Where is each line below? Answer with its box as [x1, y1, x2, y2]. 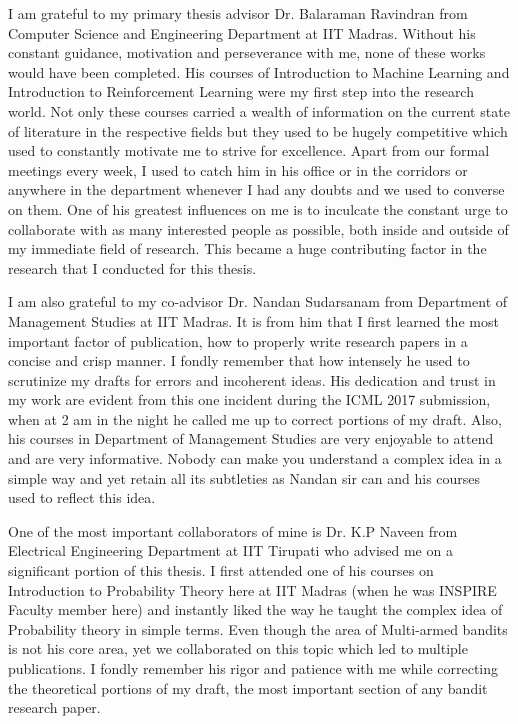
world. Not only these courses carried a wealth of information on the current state [8, 100, 510, 121]
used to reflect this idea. [8, 487, 156, 508]
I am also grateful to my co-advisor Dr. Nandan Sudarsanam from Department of [8, 291, 508, 312]
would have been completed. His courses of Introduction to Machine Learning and [8, 61, 510, 82]
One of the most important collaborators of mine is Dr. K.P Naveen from [8, 520, 458, 541]
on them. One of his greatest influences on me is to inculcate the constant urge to [8, 198, 508, 219]
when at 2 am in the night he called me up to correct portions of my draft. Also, [8, 408, 502, 429]
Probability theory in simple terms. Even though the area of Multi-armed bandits [8, 618, 508, 639]
